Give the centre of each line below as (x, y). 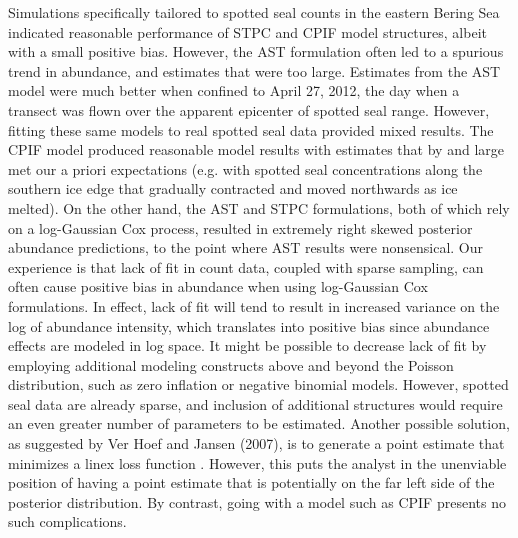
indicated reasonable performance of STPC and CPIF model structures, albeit (247, 31)
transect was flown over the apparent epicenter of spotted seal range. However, (249, 109)
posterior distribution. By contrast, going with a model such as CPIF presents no (257, 501)
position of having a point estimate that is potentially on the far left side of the (251, 482)
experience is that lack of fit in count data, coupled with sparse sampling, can (246, 266)
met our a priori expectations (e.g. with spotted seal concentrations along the (245, 168)
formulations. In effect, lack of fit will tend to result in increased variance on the (254, 305)
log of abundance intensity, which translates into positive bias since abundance (249, 325)
